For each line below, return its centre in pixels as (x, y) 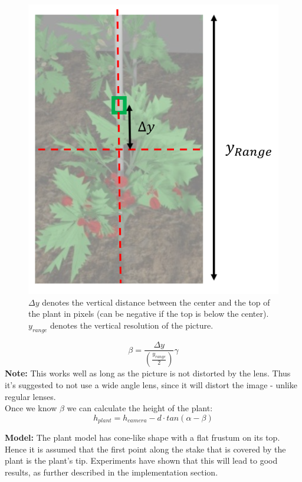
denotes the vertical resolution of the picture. (132, 325)
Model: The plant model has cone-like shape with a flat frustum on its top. (142, 437)
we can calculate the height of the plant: (140, 408)
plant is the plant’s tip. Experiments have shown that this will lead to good (141, 460)
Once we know (31, 408)
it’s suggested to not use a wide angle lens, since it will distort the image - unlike (151, 385)
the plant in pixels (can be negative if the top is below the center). (149, 314)
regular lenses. (30, 396)
